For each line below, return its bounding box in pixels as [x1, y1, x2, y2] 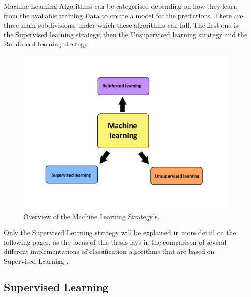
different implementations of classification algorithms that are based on [4, 246, 215, 256]
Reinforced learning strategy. [4, 39, 89, 49]
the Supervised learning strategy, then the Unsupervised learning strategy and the [4, 29, 248, 39]
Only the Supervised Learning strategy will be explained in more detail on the [4, 227, 236, 238]
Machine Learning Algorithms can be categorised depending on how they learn [4, 1, 237, 11]
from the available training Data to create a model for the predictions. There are [4, 10, 243, 20]
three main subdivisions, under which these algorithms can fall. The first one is [4, 20, 238, 30]
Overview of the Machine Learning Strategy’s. [23, 211, 160, 221]
